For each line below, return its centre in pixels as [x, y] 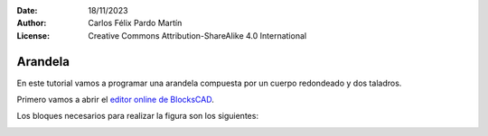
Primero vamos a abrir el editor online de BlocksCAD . [115, 100]
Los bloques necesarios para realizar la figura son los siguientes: [138, 116]
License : [33, 35]
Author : [32, 23]
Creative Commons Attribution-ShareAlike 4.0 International [197, 35]
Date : [27, 10]
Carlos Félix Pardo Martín [135, 23]
